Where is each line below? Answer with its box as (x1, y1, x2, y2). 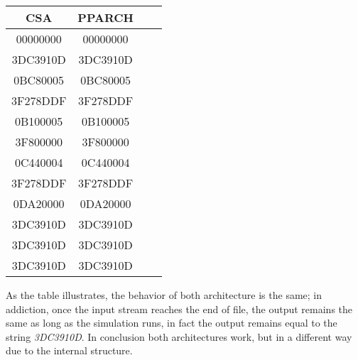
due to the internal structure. (6, 343, 133, 358)
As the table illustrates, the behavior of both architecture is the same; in (6, 288, 322, 302)
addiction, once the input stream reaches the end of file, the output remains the (6, 301, 353, 316)
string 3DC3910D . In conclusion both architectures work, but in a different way (6, 329, 352, 344)
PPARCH (77, 9, 134, 26)
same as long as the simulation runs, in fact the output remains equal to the (6, 315, 337, 330)
